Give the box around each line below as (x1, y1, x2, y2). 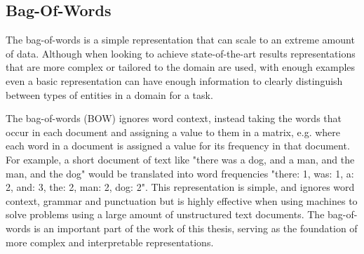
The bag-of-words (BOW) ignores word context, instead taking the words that (6, 111, 342, 126)
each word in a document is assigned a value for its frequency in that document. (6, 138, 350, 153)
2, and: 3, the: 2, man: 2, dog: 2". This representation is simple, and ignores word (6, 180, 355, 194)
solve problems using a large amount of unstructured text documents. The (6, 207, 325, 222)
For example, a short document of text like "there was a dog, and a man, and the (6, 152, 355, 166)
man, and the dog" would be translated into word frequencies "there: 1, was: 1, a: (6, 166, 354, 180)
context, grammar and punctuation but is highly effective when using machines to (6, 193, 358, 208)
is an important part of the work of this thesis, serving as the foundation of (34, 220, 358, 235)
